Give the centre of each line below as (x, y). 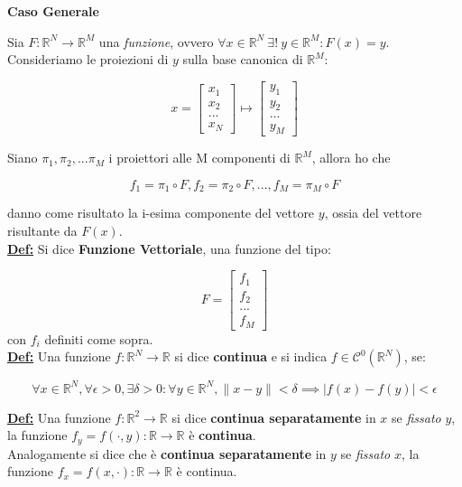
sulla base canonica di (243, 59)
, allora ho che (351, 158)
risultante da (42, 230)
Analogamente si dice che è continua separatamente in (167, 453)
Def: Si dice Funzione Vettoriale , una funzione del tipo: (169, 248)
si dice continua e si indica (251, 356)
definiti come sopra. (99, 338)
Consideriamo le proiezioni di (88, 59)
